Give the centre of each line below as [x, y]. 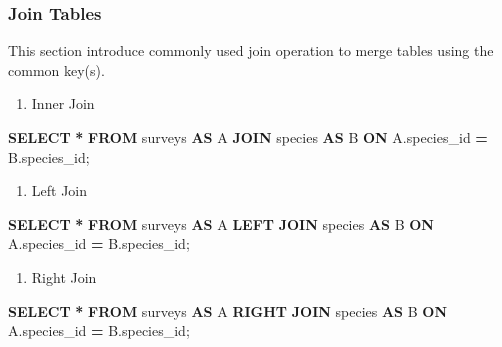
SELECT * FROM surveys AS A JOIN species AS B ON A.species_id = [248, 137]
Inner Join [63, 103]
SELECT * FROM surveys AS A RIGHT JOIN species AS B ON [228, 310]
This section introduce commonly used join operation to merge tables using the [251, 50]
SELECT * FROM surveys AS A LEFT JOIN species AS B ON [221, 223]
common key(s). [56, 69]
